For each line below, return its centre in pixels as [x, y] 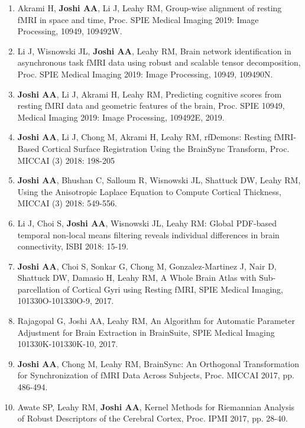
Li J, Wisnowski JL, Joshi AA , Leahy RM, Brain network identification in [154, 51]
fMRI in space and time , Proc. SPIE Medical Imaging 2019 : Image [138, 19]
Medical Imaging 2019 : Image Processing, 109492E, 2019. [121, 117]
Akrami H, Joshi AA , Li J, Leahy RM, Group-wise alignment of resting [150, 8]
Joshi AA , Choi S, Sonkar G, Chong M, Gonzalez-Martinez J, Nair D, [147, 266]
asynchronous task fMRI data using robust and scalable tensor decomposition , [159, 62]
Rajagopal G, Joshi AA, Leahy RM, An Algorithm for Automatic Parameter [156, 321]
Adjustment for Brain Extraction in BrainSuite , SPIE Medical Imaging [146, 332]
